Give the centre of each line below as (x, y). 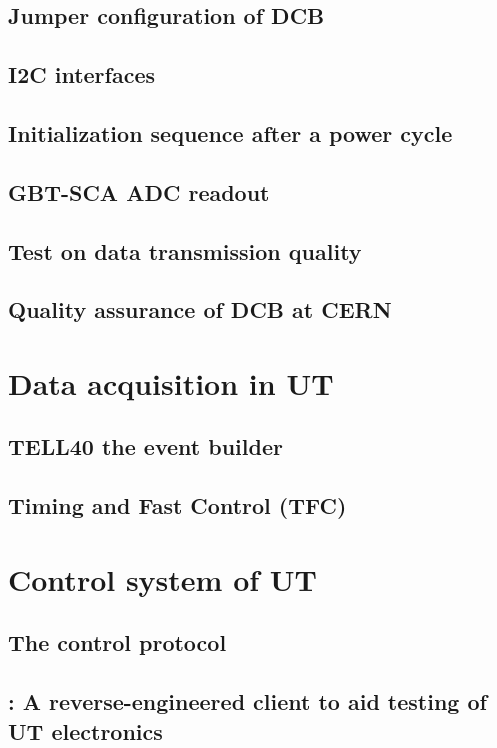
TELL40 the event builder (145, 446)
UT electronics (85, 730)
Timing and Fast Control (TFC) (177, 505)
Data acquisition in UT (171, 382)
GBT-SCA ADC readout (139, 191)
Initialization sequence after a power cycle (230, 132)
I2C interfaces (82, 74)
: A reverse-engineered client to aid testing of (247, 701)
